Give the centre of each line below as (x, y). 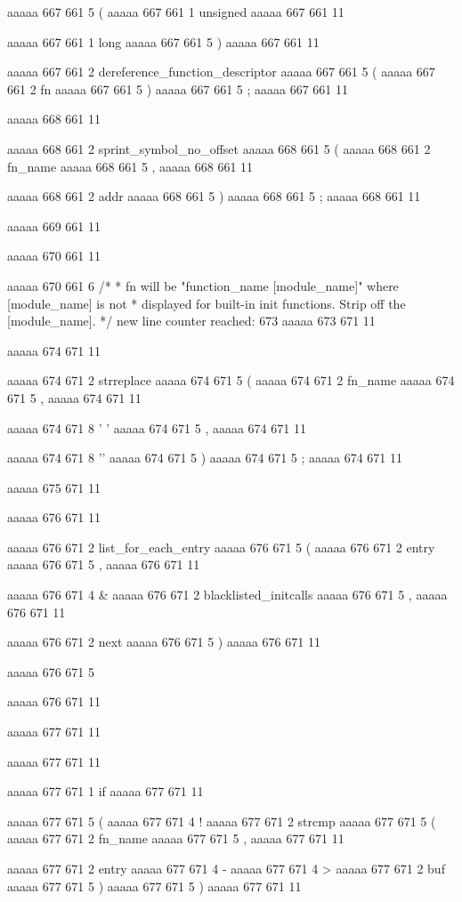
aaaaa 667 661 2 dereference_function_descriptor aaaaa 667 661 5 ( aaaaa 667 (221, 72)
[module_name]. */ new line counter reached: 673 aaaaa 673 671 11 (191, 321)
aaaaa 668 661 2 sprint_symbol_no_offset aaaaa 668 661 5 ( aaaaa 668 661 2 (219, 148)
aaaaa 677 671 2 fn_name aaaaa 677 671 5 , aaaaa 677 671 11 (176, 838)
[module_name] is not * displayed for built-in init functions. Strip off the (207, 303)
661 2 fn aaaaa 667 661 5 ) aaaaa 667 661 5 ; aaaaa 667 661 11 (178, 89)
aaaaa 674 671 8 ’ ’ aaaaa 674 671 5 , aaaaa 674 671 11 (157, 427)
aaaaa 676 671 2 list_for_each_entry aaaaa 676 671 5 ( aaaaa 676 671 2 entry (221, 547)
